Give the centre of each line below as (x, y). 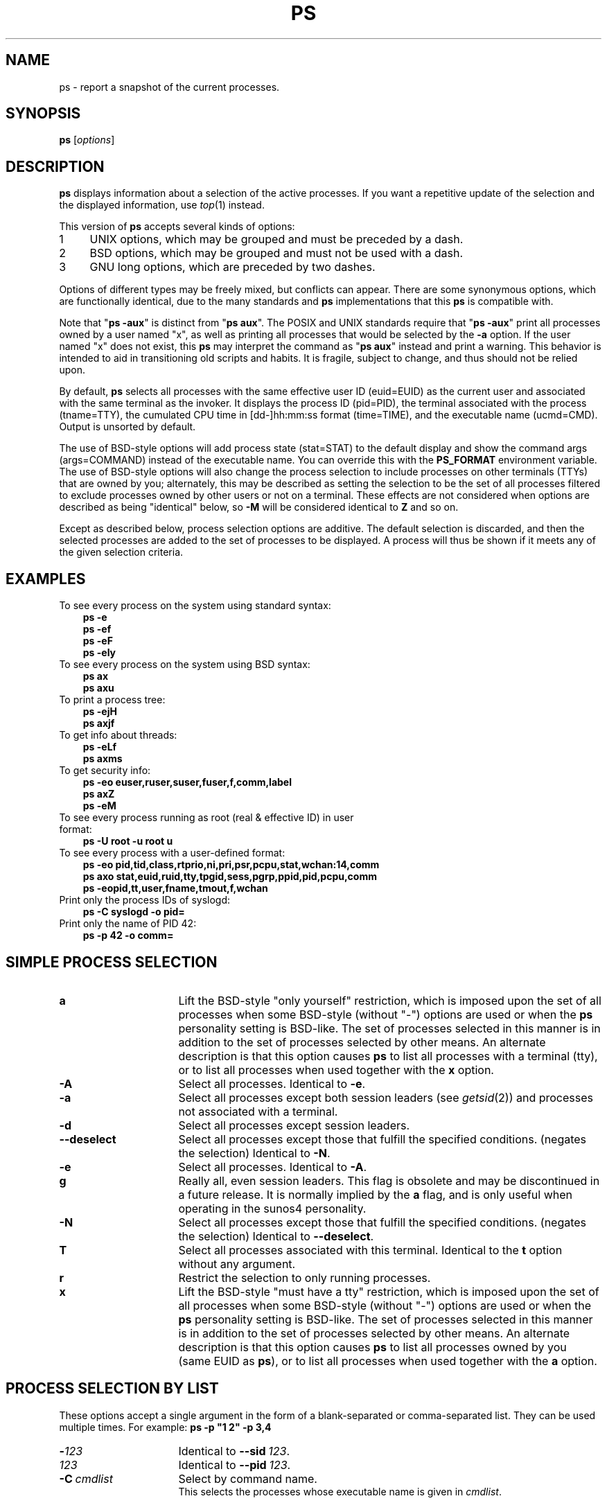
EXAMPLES (46, 579)
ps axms (103, 759)
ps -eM (99, 806)
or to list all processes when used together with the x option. (336, 1070)
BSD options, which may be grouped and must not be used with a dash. (276, 253)
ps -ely (99, 653)
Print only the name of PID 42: (128, 924)
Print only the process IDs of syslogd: (145, 900)
